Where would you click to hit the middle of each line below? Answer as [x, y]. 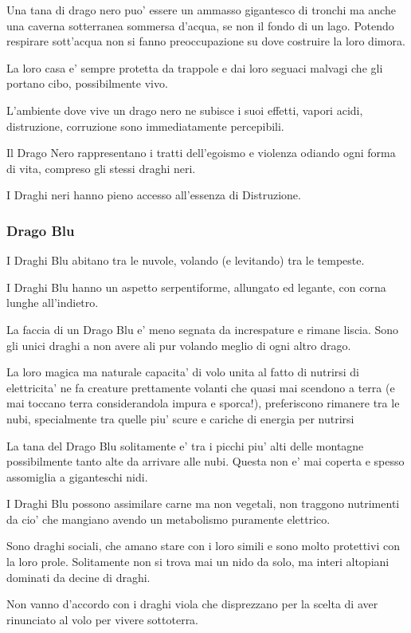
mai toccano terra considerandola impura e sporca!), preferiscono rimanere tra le [203, 403]
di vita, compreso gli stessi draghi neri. [101, 168]
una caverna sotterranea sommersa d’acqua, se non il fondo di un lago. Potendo [200, 25]
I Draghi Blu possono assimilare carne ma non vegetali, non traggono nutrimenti [203, 503]
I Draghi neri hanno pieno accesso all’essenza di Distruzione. [154, 195]
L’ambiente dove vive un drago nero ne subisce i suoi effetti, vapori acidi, [185, 110]
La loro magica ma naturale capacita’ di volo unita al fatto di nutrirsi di [183, 372]
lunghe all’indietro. [53, 303]
